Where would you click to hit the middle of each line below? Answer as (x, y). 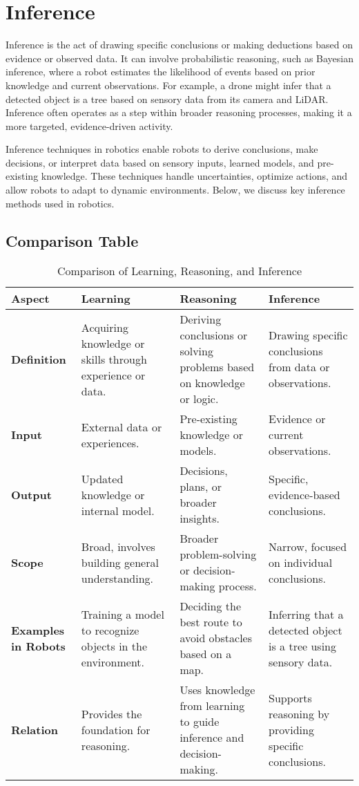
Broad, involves (118, 546)
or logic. (199, 399)
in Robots (38, 646)
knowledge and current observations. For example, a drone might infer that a (168, 85)
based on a (206, 654)
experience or (113, 375)
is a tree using (303, 646)
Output (31, 494)
